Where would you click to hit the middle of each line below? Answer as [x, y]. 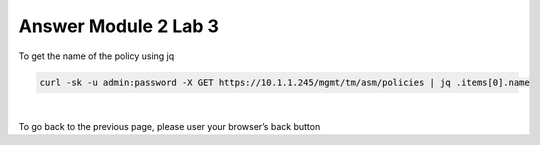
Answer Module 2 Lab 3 [119, 26]
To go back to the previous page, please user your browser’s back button [169, 126]
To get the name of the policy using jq [96, 56]
